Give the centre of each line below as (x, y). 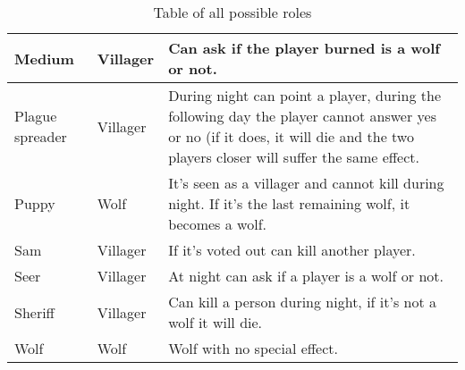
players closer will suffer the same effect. (294, 157)
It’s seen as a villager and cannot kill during (306, 183)
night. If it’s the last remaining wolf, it (289, 203)
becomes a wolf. (217, 224)
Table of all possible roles (232, 12)
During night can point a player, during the (305, 95)
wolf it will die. (216, 322)
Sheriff (34, 312)
